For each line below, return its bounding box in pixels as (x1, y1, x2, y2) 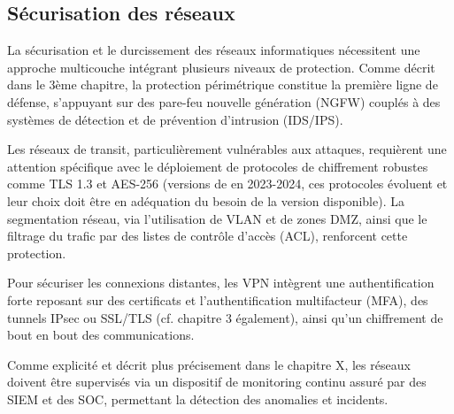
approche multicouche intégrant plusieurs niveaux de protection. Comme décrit (7, 57, 435, 76)
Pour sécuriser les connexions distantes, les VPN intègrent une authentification (7, 273, 435, 292)
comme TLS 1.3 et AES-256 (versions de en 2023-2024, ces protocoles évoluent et (7, 174, 448, 193)
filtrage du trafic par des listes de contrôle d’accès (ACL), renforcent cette (7, 226, 408, 245)
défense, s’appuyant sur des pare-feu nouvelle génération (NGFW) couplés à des (7, 92, 441, 111)
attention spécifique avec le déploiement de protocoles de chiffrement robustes (7, 157, 428, 175)
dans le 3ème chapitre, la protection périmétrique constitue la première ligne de (7, 75, 438, 94)
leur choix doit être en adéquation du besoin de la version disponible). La (7, 191, 404, 210)
